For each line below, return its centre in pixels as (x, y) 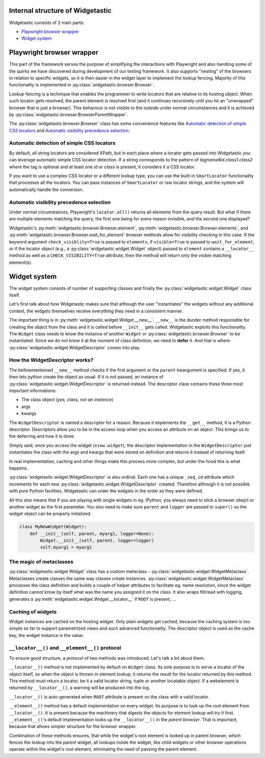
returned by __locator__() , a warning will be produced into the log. (79, 688)
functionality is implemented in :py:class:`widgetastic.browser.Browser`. (82, 85)
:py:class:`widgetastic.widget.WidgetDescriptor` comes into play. (75, 347)
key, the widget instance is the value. (47, 635)
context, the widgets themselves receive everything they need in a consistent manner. (96, 311)
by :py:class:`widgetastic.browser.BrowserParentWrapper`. (69, 114)
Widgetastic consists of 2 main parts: (47, 23)
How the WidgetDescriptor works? (51, 360)
